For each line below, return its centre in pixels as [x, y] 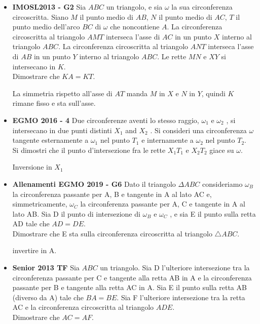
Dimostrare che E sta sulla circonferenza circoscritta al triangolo [112, 233]
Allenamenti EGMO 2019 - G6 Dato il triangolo [94, 184]
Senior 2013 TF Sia [46, 268]
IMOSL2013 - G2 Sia [49, 7]
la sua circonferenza [202, 7]
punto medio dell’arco [46, 27]
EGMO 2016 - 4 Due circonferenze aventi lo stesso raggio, [106, 120]
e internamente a [168, 140]
